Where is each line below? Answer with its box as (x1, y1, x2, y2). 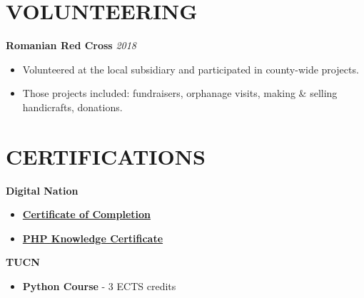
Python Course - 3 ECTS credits (22, 279, 176, 293)
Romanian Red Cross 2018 (6, 38, 137, 53)
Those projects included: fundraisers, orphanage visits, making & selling (22, 86, 338, 101)
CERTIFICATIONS (6, 141, 206, 170)
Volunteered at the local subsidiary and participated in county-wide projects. (22, 61, 359, 76)
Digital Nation (6, 183, 79, 197)
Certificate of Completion (22, 207, 151, 222)
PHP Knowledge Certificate (22, 230, 163, 245)
